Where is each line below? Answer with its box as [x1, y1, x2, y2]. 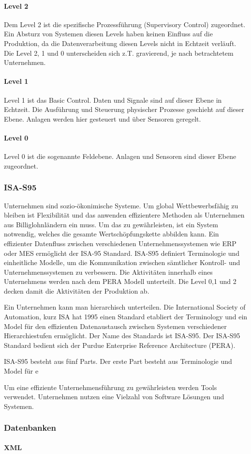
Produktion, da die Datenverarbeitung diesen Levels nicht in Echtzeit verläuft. [4, 38, 236, 48]
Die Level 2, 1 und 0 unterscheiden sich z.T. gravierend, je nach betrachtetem [4, 47, 234, 58]
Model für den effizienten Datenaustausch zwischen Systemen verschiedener [4, 321, 227, 331]
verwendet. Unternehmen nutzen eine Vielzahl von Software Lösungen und [4, 391, 224, 402]
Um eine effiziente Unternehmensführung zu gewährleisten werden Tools [4, 382, 217, 392]
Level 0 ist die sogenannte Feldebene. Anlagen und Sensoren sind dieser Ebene [4, 151, 236, 161]
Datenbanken [4, 422, 56, 434]
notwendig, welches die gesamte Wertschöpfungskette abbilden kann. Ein [4, 229, 219, 239]
